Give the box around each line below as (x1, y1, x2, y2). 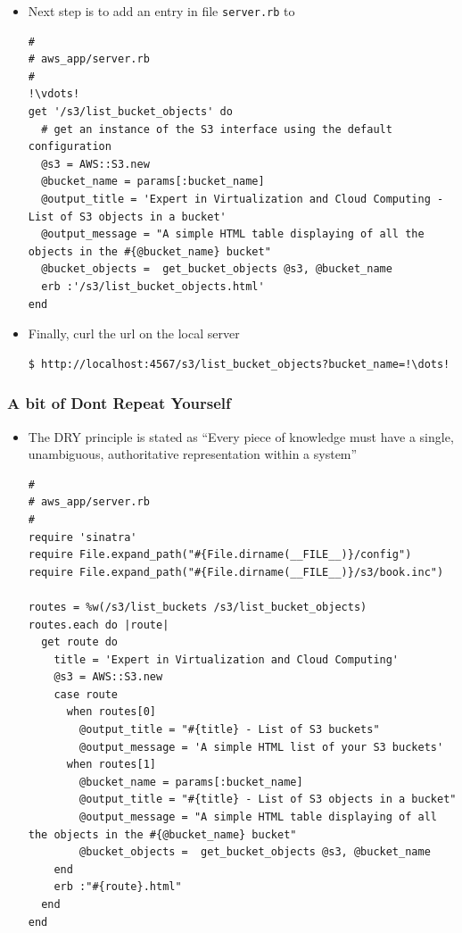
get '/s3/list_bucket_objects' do (28, 105, 233, 119)
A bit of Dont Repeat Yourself (7, 392, 231, 414)
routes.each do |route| (28, 618, 169, 631)
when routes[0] (66, 705, 156, 719)
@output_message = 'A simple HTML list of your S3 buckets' (79, 740, 444, 754)
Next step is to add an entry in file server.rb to (28, 2, 295, 20)
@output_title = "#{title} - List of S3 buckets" (79, 723, 380, 737)
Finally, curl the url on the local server (28, 324, 240, 343)
